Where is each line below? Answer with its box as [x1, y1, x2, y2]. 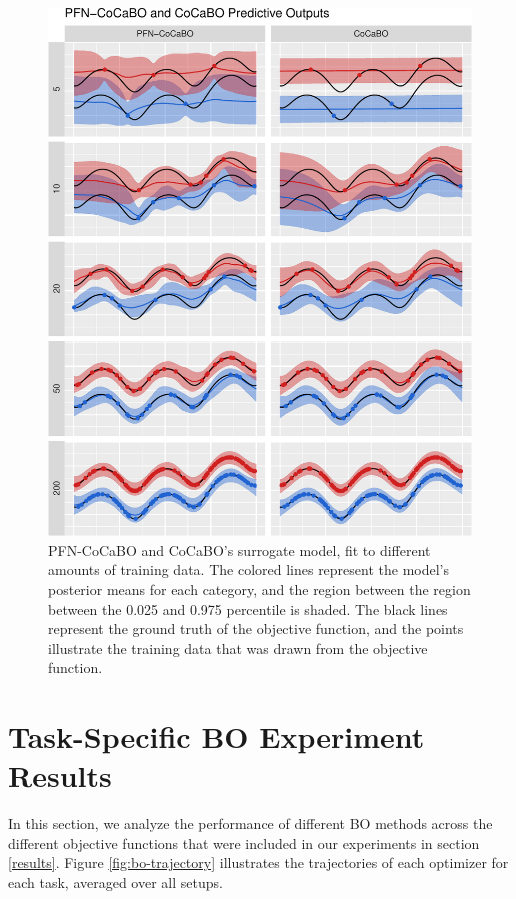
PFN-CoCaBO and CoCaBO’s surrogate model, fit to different [48, 539, 431, 560]
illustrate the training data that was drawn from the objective [48, 637, 428, 658]
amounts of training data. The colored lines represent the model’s [48, 559, 450, 580]
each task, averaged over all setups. [8, 872, 223, 893]
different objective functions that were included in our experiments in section [8, 832, 480, 853]
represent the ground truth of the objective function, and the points [48, 618, 464, 639]
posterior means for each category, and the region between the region [48, 578, 471, 599]
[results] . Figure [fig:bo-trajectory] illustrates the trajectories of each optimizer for [8, 852, 509, 873]
